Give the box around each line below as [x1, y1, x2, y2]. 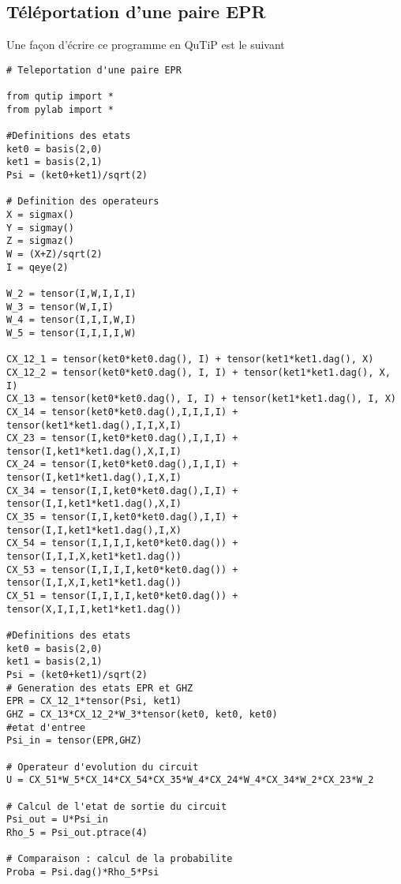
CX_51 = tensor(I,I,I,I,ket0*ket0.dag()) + [6, 590, 238, 602]
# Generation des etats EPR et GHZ [6, 682, 193, 694]
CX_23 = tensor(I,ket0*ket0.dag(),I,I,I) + [6, 433, 238, 444]
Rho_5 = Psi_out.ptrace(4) [6, 826, 148, 838]
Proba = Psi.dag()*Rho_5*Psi [6, 866, 159, 878]
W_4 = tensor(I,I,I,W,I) [6, 314, 137, 326]
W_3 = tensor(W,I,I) [6, 301, 114, 313]
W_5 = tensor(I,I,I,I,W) [6, 327, 137, 339]
